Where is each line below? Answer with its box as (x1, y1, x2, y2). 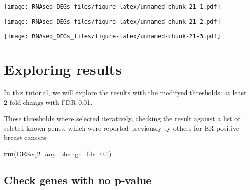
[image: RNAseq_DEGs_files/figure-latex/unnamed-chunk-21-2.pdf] (4, 18, 221, 25)
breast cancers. (4, 132, 48, 142)
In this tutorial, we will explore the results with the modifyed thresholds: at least (4, 87, 247, 98)
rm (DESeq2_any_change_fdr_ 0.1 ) (4, 149, 112, 159)
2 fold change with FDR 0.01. (4, 97, 93, 107)
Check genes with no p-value (4, 173, 152, 188)
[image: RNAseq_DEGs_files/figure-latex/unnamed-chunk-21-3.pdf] (4, 33, 221, 40)
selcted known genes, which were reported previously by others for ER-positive (4, 122, 240, 133)
